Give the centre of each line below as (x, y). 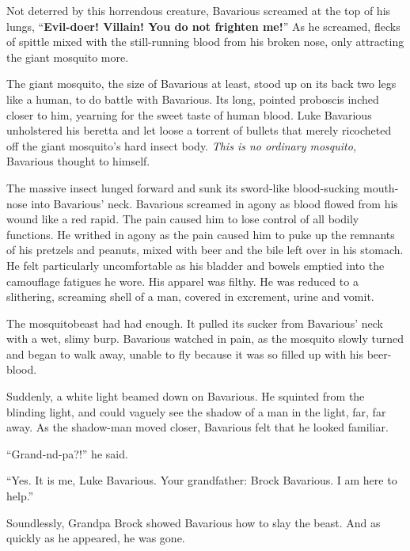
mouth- (381, 187)
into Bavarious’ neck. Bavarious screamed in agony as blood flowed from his (214, 203)
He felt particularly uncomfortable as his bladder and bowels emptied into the (196, 265)
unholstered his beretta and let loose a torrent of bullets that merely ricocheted (199, 130)
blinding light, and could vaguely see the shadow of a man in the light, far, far (196, 411)
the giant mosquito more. (68, 57)
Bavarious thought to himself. (78, 161)
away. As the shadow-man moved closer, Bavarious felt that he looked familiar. (197, 427)
